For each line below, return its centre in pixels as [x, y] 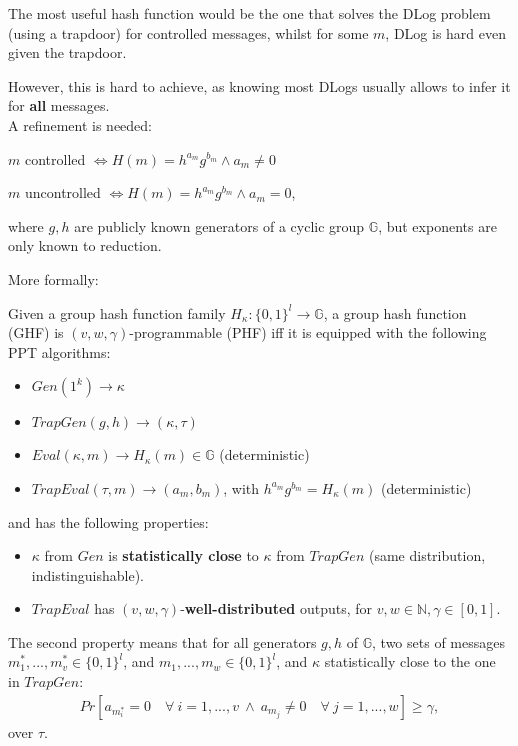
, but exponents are [437, 225]
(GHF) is [36, 332]
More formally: [53, 278]
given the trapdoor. [67, 52]
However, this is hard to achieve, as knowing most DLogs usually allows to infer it [259, 85]
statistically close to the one [410, 661]
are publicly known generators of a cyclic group [219, 225]
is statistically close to [183, 555]
